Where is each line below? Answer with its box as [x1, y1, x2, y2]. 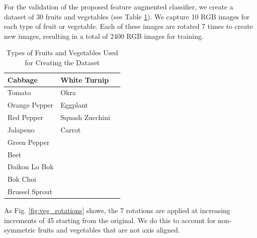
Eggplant [60, 100, 88, 110]
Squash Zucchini [60, 112, 110, 122]
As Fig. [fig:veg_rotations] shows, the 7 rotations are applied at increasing [4, 205, 231, 216]
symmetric [4, 225, 36, 235]
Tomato [7, 87, 31, 98]
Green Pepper [7, 136, 50, 147]
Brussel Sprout [7, 186, 53, 197]
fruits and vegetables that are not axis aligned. [38, 225, 180, 235]
